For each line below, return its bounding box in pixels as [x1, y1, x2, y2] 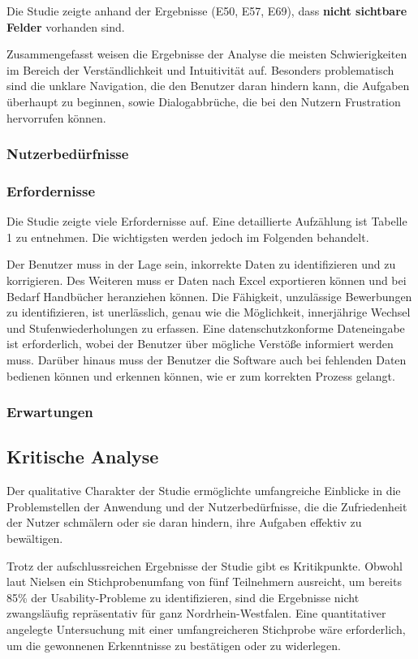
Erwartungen [6, 402, 93, 422]
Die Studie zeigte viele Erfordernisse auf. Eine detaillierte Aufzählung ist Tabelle [6, 213, 407, 230]
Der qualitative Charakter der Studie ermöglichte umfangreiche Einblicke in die [6, 482, 401, 499]
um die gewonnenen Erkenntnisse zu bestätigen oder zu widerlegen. [6, 636, 341, 653]
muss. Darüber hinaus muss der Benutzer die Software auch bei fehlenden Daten [6, 351, 407, 368]
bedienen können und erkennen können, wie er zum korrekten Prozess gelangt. [6, 367, 395, 384]
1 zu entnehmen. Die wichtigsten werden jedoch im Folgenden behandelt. [6, 228, 369, 245]
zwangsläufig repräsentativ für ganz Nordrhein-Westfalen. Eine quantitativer [6, 605, 386, 622]
